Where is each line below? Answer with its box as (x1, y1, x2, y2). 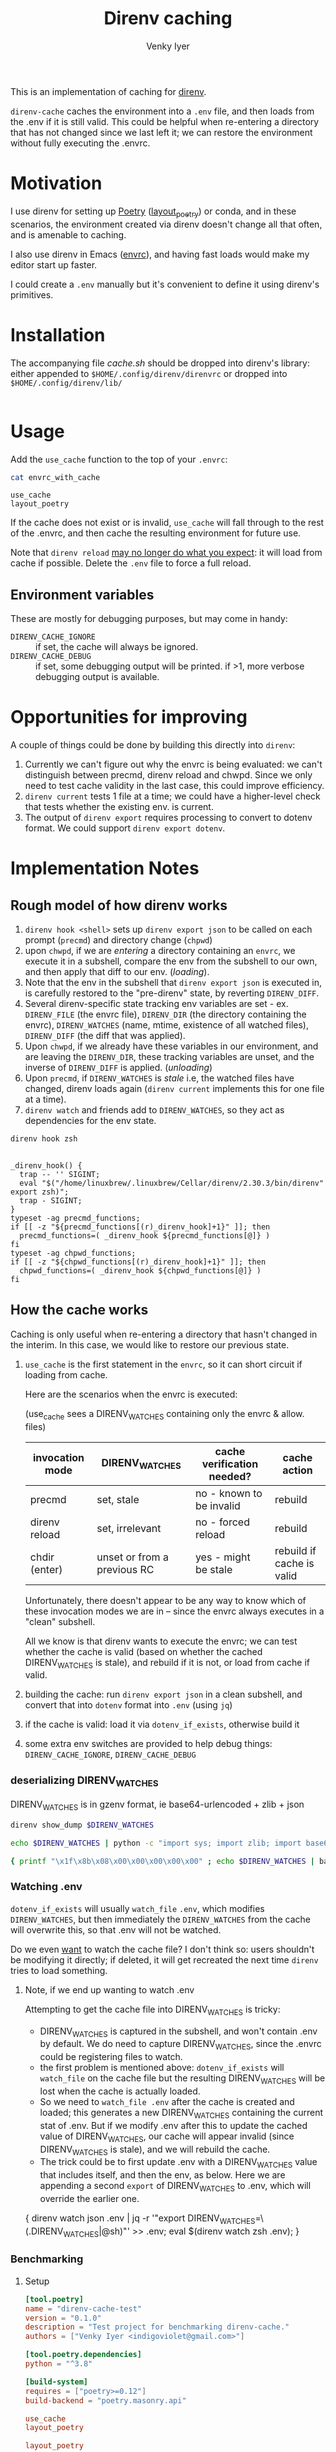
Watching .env (10, 1880, 83, 1894)
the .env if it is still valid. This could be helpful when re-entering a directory (10, 115, 320, 127)
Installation (10, 323, 106, 346)
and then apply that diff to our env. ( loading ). (24, 966, 210, 978)
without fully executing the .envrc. (10, 137, 151, 149)
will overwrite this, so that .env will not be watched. (10, 1923, 222, 1936)
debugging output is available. (35, 671, 160, 683)
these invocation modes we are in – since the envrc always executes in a (24, 1605, 325, 1617)
